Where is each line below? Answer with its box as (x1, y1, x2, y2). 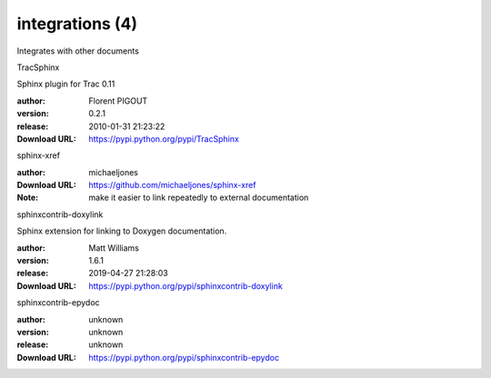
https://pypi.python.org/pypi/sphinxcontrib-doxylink (88, 280, 284, 291)
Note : (16, 192, 39, 204)
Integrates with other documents (16, 45, 140, 56)
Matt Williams (88, 242, 140, 254)
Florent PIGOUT (88, 95, 148, 106)
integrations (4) (16, 14, 138, 34)
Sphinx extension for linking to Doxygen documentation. (16, 225, 227, 236)
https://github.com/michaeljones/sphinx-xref (88, 180, 256, 191)
